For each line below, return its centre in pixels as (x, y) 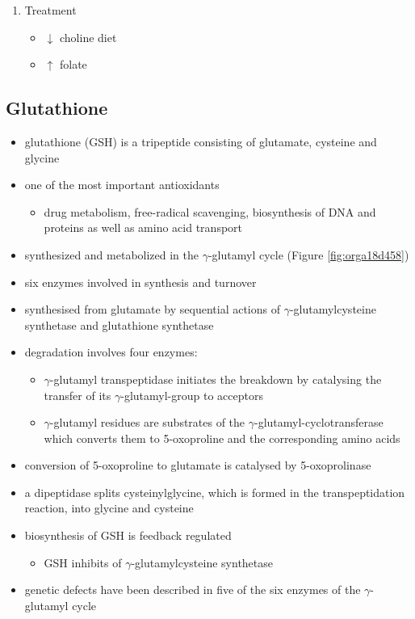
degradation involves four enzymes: (111, 352)
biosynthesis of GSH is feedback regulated (128, 535)
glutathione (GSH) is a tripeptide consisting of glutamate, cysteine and (201, 141)
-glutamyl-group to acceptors (192, 395)
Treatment (50, 10)
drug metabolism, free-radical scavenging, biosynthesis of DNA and (210, 211)
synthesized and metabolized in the (112, 254)
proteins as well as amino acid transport (143, 227)
